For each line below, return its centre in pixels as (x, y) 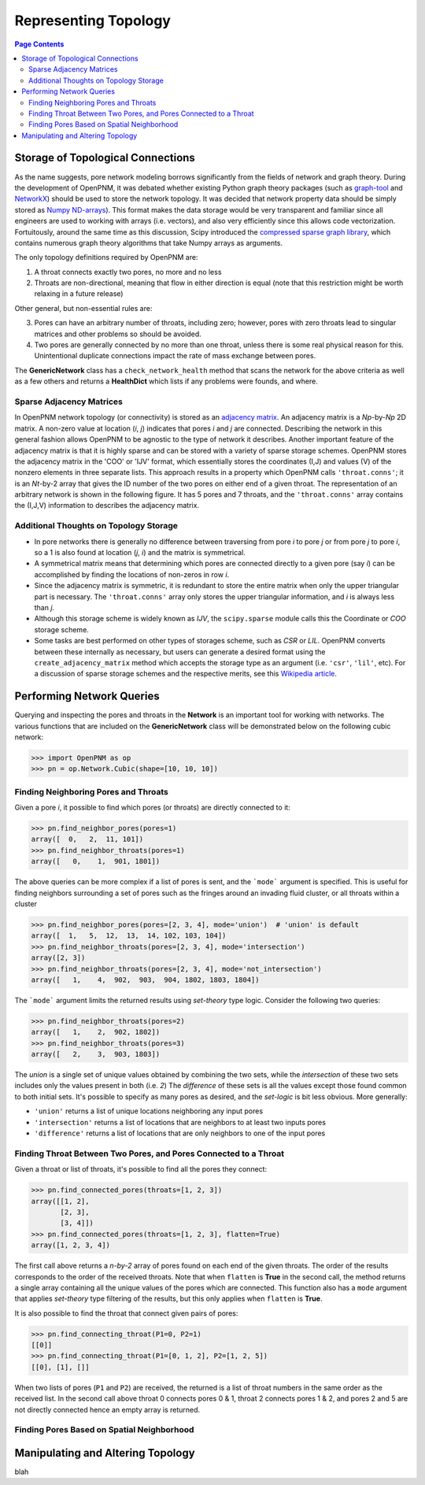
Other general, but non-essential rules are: (83, 308)
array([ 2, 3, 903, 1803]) (96, 1054)
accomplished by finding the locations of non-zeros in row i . (132, 574)
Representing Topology (92, 20)
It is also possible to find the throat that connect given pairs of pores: (126, 1313)
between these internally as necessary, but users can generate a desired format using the (180, 652)
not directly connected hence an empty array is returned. (107, 1409)
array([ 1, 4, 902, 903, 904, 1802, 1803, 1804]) (145, 980)
